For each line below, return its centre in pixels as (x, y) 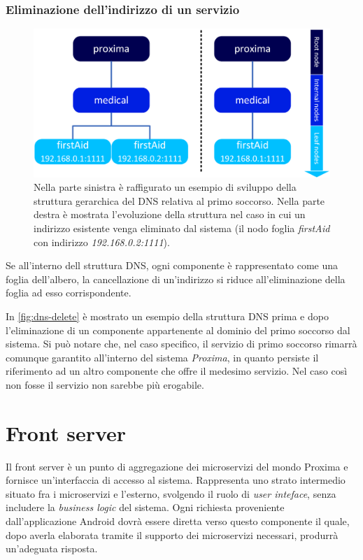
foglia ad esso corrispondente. (69, 293)
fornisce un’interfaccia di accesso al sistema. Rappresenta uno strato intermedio (176, 480)
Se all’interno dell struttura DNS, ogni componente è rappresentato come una (172, 265)
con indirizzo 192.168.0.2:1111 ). (102, 242)
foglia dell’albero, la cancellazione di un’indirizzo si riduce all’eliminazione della (176, 279)
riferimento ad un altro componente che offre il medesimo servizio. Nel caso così (177, 371)
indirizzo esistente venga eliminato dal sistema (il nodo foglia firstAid (182, 228)
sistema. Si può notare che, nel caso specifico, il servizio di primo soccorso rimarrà (181, 344)
